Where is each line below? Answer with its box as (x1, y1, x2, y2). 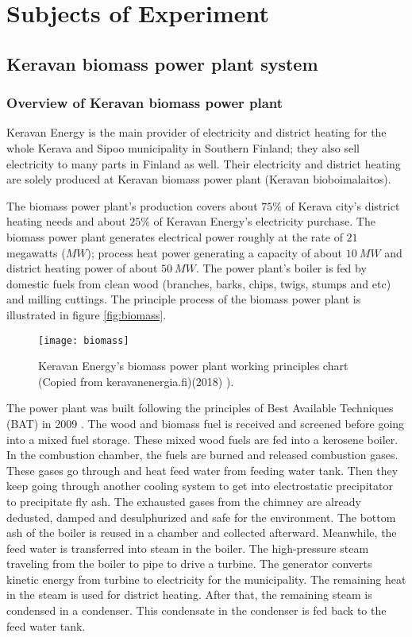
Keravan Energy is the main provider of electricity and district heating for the (6, 124, 387, 141)
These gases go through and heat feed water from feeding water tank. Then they (6, 461, 399, 478)
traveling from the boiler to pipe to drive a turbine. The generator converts (6, 555, 372, 572)
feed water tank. (6, 617, 86, 634)
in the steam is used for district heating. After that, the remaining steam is (6, 586, 372, 603)
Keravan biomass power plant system (6, 51, 318, 75)
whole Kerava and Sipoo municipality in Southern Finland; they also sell (6, 139, 360, 156)
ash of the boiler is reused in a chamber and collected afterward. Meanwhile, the (6, 524, 397, 541)
